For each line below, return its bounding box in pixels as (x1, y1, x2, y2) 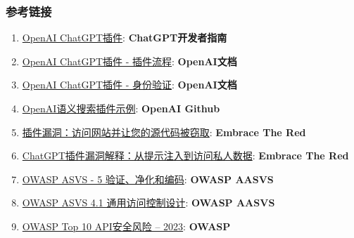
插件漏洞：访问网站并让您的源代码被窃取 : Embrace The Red (22, 124, 306, 139)
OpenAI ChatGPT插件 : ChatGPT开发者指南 (22, 30, 227, 45)
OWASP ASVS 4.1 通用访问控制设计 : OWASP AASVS (22, 195, 275, 210)
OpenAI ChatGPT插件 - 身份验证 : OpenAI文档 (22, 77, 237, 92)
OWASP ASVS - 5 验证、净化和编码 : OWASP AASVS (22, 171, 274, 186)
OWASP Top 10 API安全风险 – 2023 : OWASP (22, 218, 231, 233)
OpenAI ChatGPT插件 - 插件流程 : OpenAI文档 (22, 53, 237, 68)
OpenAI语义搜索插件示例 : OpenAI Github (22, 101, 220, 115)
